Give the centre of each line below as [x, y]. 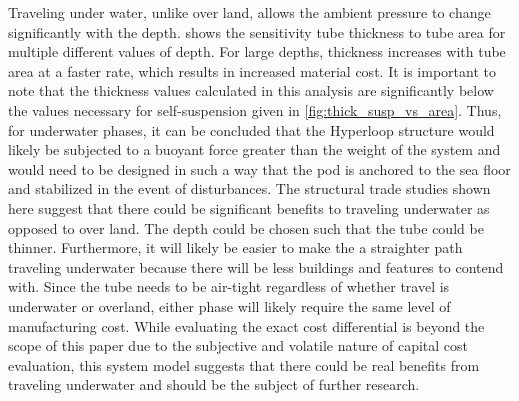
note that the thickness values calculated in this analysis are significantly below [251, 90]
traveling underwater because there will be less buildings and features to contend [256, 266]
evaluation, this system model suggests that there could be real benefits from [244, 364]
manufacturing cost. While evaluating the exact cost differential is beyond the [246, 325]
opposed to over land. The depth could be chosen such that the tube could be [246, 227]
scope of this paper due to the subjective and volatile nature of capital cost [238, 345]
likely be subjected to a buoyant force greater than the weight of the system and [254, 149]
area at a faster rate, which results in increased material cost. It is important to [252, 70]
